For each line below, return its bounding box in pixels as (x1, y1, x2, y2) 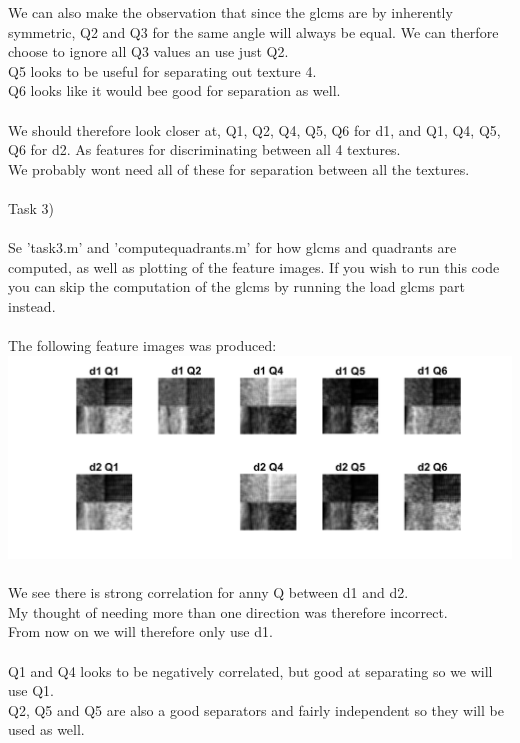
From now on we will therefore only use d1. (8, 621, 273, 642)
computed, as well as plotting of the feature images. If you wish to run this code (8, 256, 500, 277)
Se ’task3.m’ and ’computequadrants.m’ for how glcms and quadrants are (8, 237, 457, 258)
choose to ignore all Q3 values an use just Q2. (8, 41, 289, 62)
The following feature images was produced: (8, 335, 277, 356)
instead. (8, 295, 56, 316)
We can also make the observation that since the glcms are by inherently (8, 2, 453, 22)
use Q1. (8, 680, 54, 701)
